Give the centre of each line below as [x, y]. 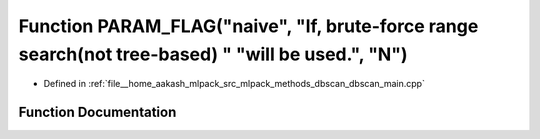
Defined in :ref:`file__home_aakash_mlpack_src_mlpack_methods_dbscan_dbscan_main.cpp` [234, 84]
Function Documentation [97, 112]
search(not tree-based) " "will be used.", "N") [213, 54]
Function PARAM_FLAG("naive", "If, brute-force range [248, 26]
